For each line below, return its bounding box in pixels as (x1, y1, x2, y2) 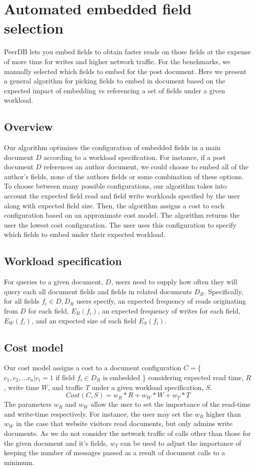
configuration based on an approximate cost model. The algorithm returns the (4, 210, 240, 220)
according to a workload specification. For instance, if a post (43, 152, 226, 162)
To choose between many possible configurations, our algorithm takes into (4, 181, 227, 191)
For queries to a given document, (4, 276, 103, 287)
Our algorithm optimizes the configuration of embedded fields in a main (4, 142, 221, 153)
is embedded (103, 374, 140, 382)
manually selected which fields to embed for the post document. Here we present (4, 66, 247, 76)
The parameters (4, 399, 52, 409)
